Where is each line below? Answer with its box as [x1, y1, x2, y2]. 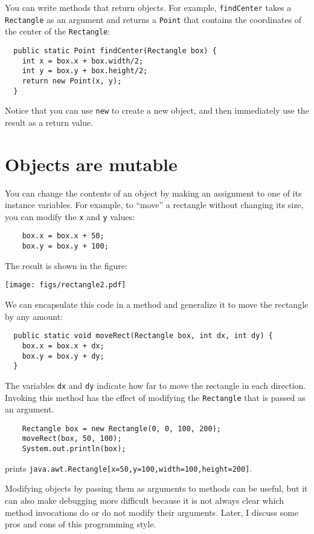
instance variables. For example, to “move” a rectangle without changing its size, [5, 198, 304, 211]
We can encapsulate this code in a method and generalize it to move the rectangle [5, 298, 309, 311]
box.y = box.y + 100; [22, 242, 109, 251]
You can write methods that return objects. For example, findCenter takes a [5, 1, 292, 13]
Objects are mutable [5, 151, 178, 176]
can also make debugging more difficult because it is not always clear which [5, 493, 284, 506]
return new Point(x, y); [22, 76, 122, 85]
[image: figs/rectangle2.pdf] [5, 281, 126, 290]
